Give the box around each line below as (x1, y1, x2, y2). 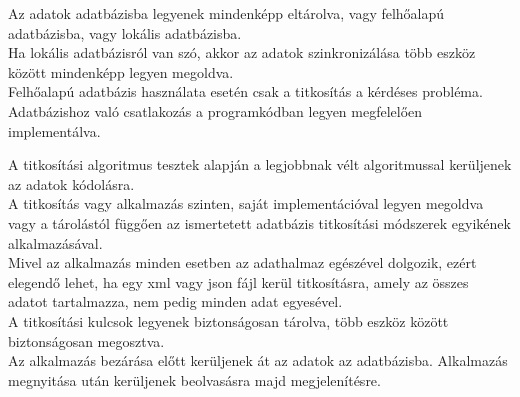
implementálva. (8, 120, 101, 141)
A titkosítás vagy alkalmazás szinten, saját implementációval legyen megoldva (8, 193, 484, 214)
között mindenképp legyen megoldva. (8, 61, 234, 82)
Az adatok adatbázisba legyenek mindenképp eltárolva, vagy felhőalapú (8, 3, 445, 23)
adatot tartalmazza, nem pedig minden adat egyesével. (8, 291, 343, 312)
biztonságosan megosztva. (8, 330, 165, 351)
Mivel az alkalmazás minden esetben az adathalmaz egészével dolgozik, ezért (8, 252, 477, 273)
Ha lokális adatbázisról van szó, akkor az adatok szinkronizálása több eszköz (8, 42, 476, 63)
